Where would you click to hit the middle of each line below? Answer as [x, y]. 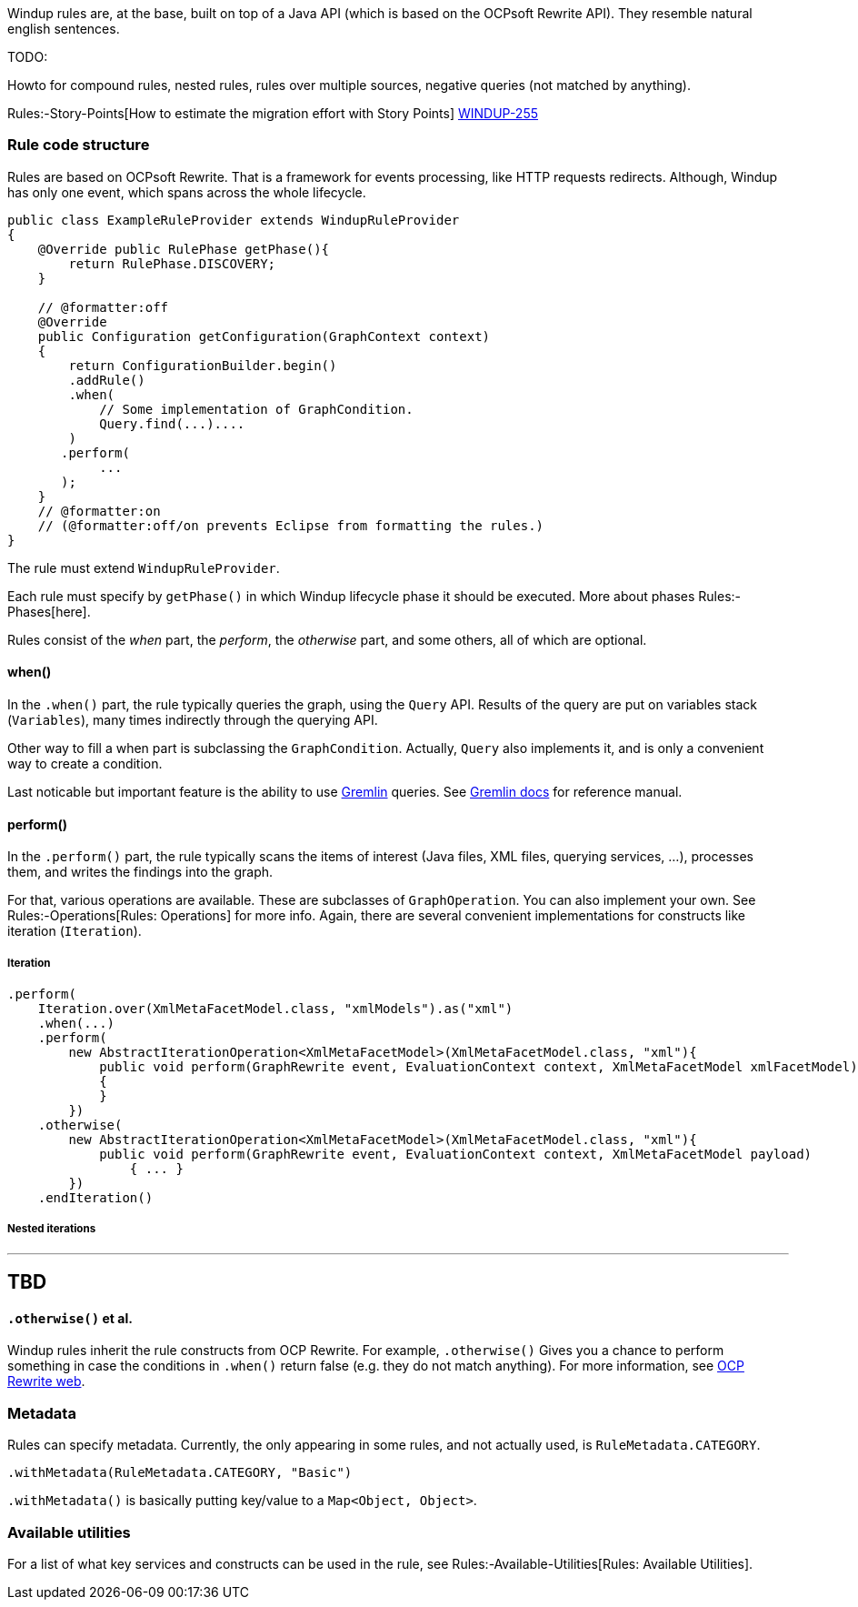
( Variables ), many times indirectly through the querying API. [193, 719]
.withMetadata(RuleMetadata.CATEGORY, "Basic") [180, 1473]
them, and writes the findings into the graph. [140, 872]
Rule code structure [79, 145]
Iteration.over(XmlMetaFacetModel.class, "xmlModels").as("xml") [275, 1008]
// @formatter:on [99, 511]
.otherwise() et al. [70, 1318]
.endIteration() [95, 1197]
